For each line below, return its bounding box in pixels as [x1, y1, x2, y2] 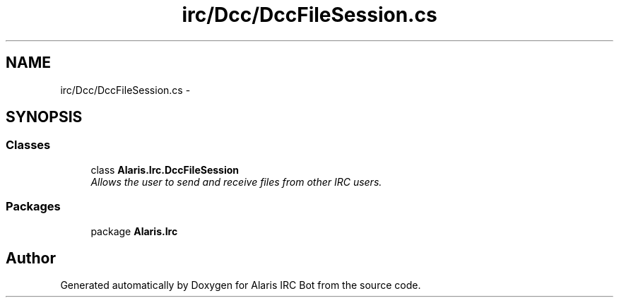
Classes [6, 138, 51, 153]
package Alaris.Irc [90, 225, 178, 237]
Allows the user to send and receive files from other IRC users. [90, 175, 382, 188]
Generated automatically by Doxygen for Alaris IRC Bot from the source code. [60, 279, 421, 292]
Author [6, 249, 56, 267]
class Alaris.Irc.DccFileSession [90, 163, 240, 176]
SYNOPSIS [6, 108, 83, 126]
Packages [6, 199, 61, 214]
